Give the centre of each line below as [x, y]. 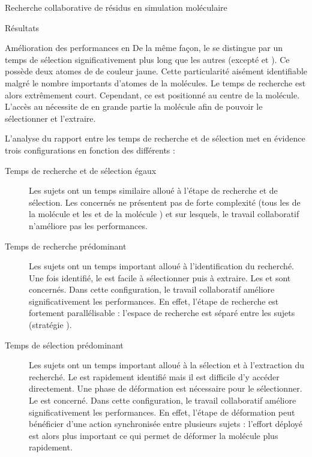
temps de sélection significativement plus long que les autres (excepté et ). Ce [147, 59]
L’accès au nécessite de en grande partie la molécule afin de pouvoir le [134, 106]
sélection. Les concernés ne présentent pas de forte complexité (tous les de [165, 202]
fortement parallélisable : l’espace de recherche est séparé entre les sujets [162, 313]
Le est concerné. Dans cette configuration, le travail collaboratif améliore [163, 400]
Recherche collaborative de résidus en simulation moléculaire [116, 7]
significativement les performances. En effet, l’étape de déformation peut [162, 412]
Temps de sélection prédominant [64, 345]
